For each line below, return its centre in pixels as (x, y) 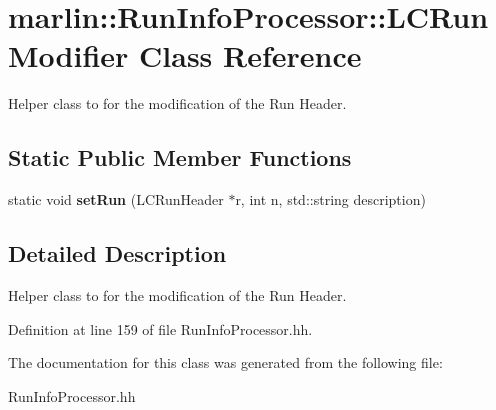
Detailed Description (117, 253)
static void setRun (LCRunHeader (116, 199)
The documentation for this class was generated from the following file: (225, 362)
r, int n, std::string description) (330, 199)
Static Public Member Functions (180, 157)
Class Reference (250, 55)
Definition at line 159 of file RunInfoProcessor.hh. (160, 328)
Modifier (68, 55)
